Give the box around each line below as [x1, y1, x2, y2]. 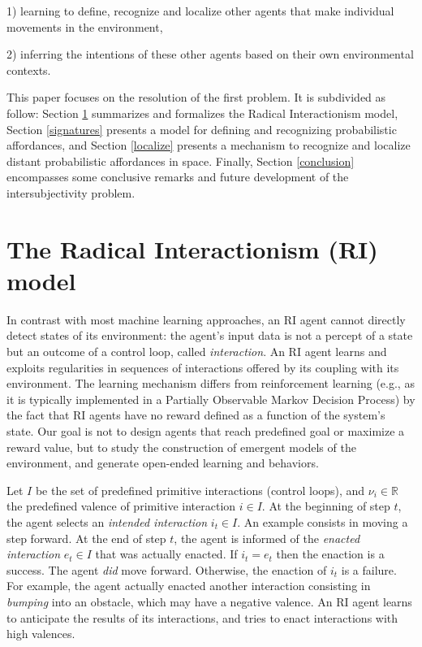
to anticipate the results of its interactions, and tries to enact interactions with [6, 609, 398, 626]
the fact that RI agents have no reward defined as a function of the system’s [6, 406, 385, 423]
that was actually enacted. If [95, 545, 238, 562]
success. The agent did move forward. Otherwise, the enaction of [6, 561, 327, 578]
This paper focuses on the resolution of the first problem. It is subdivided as [6, 89, 386, 106]
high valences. [6, 625, 75, 642]
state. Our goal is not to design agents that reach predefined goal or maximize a [6, 423, 405, 439]
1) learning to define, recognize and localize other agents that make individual [6, 2, 394, 19]
